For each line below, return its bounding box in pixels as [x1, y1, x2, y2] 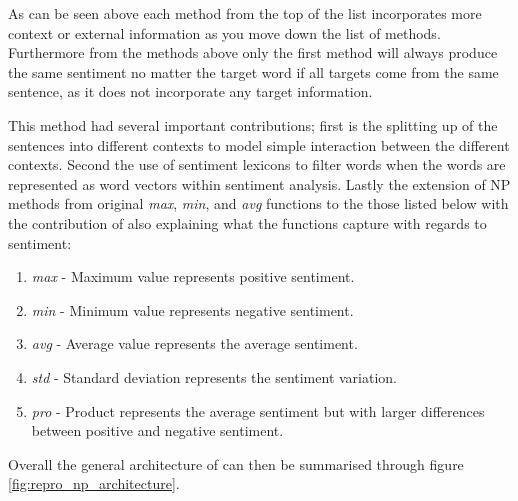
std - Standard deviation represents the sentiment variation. [31, 366, 398, 387]
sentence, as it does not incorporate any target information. [8, 81, 373, 102]
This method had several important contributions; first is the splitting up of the [8, 114, 498, 135]
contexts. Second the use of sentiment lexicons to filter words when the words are [8, 154, 506, 175]
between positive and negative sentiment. [31, 420, 284, 441]
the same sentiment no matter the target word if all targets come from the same [8, 61, 499, 82]
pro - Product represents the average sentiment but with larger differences [31, 400, 485, 421]
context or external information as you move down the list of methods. [8, 22, 441, 43]
